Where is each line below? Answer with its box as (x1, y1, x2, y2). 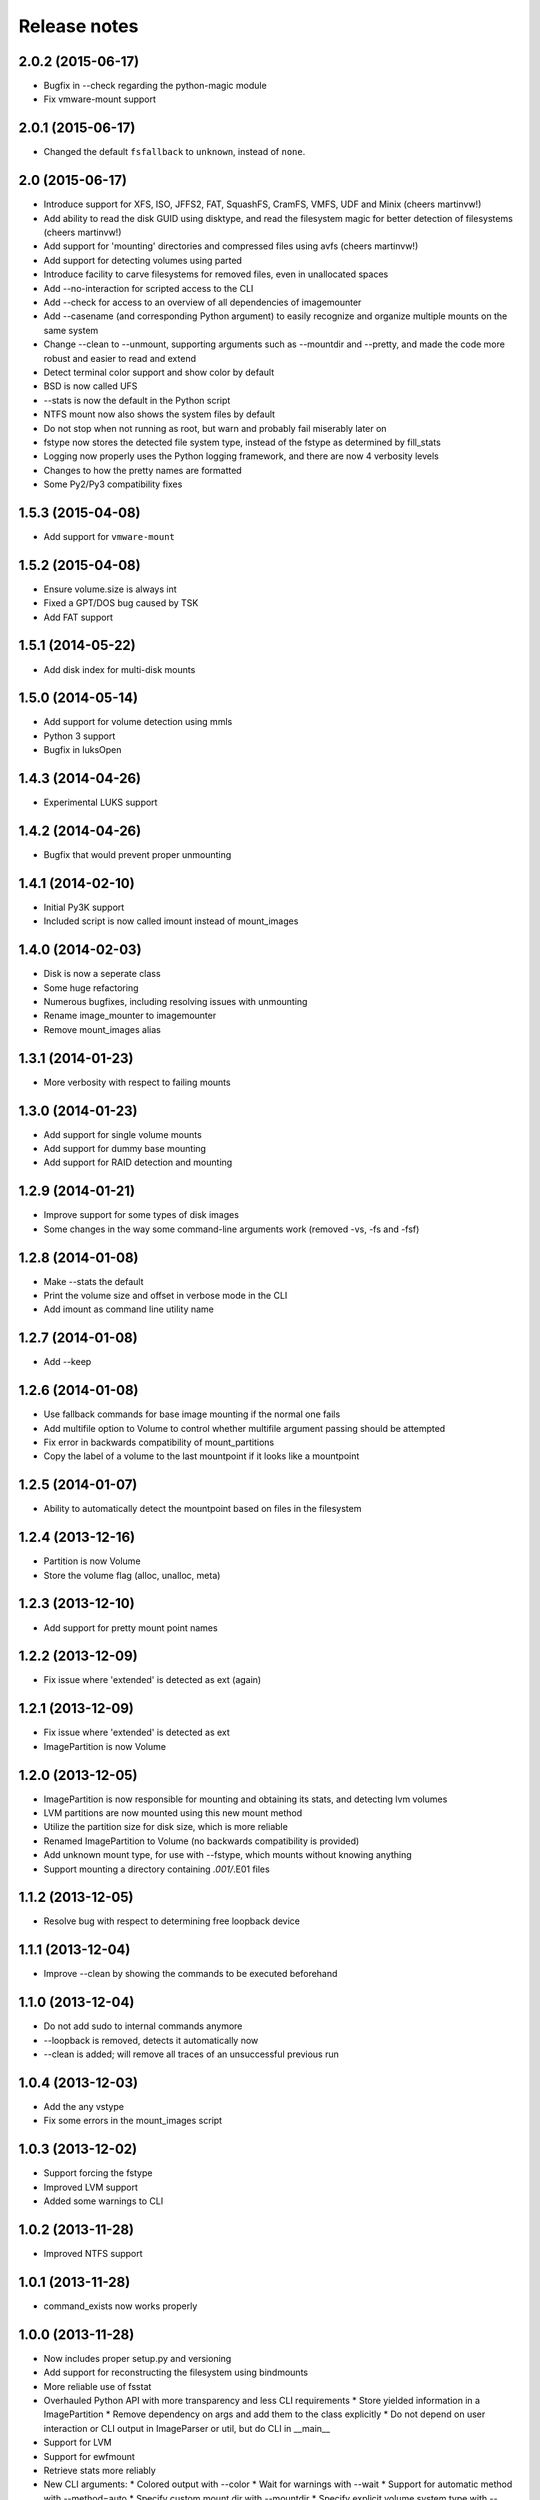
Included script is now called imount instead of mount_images (43, 915, 299, 927)
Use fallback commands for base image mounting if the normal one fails (43, 1408, 341, 1420)
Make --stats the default (43, 1275, 144, 1287)
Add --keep (43, 1356, 92, 1368)
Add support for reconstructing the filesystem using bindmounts (43, 2366, 309, 2379)
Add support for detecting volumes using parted (43, 254, 242, 266)
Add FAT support (43, 611, 114, 623)
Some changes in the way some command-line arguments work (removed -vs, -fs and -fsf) (43, 1223, 420, 1235)
